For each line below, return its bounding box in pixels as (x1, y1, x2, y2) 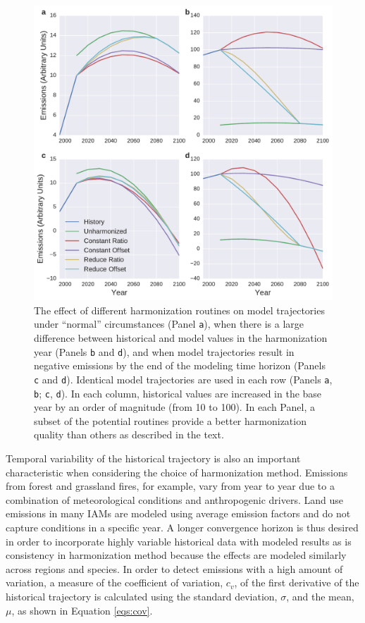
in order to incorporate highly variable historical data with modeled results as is (6, 533, 352, 548)
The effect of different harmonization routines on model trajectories (34, 302, 325, 317)
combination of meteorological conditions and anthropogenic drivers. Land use (6, 492, 343, 507)
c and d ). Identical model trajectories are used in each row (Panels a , (34, 371, 333, 386)
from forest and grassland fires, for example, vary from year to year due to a (6, 479, 335, 493)
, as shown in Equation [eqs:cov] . (11, 603, 153, 617)
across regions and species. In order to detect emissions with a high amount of (6, 561, 343, 576)
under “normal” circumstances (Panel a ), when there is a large (34, 316, 304, 331)
